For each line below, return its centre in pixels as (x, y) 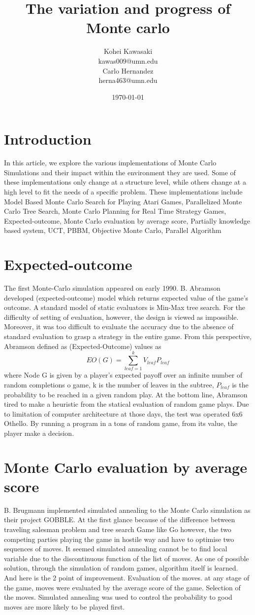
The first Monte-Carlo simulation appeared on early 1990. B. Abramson (112, 288)
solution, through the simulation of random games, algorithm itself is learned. (121, 568)
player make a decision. (39, 433)
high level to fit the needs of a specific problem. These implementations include (123, 192)
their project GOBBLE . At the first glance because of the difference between (120, 519)
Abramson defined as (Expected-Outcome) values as (83, 346)
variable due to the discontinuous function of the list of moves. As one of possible (127, 558)
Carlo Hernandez (128, 70)
